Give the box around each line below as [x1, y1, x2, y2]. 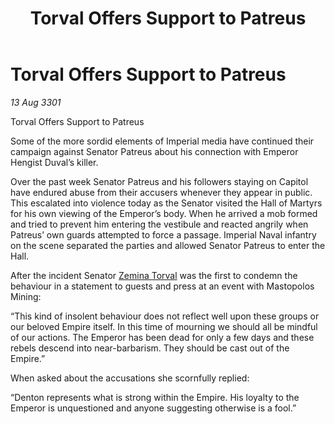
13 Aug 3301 [10, 96, 62, 108]
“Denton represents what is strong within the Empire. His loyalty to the [10, 391, 300, 403]
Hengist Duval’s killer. [10, 156, 99, 168]
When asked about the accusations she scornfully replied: [10, 372, 250, 384]
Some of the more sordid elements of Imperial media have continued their [10, 135, 315, 147]
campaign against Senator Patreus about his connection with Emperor [10, 145, 299, 157]
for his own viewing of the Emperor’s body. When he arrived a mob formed [10, 207, 318, 219]
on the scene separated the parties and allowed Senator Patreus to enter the [10, 239, 326, 251]
